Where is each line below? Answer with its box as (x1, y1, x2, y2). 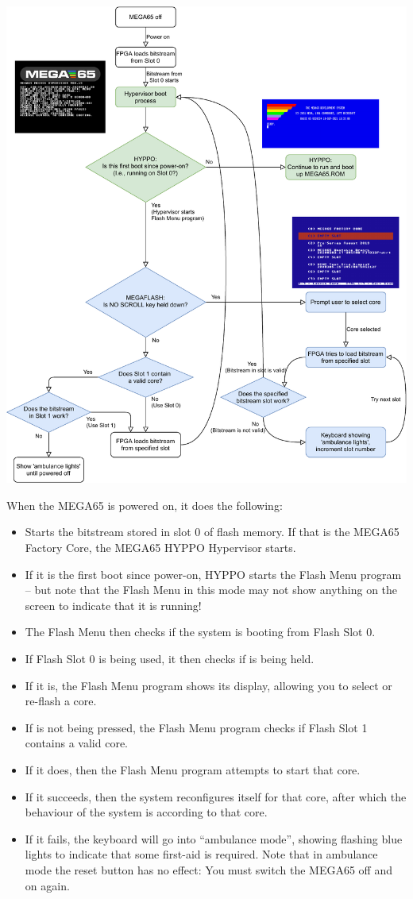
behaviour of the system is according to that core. (25, 804, 268, 820)
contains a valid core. (25, 735, 129, 751)
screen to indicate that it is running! (25, 596, 202, 613)
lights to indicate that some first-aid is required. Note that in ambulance (25, 846, 378, 862)
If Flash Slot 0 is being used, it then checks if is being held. (25, 650, 315, 666)
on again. (25, 877, 70, 893)
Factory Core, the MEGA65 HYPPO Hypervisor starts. (25, 539, 296, 555)
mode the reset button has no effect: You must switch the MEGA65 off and (25, 861, 393, 878)
